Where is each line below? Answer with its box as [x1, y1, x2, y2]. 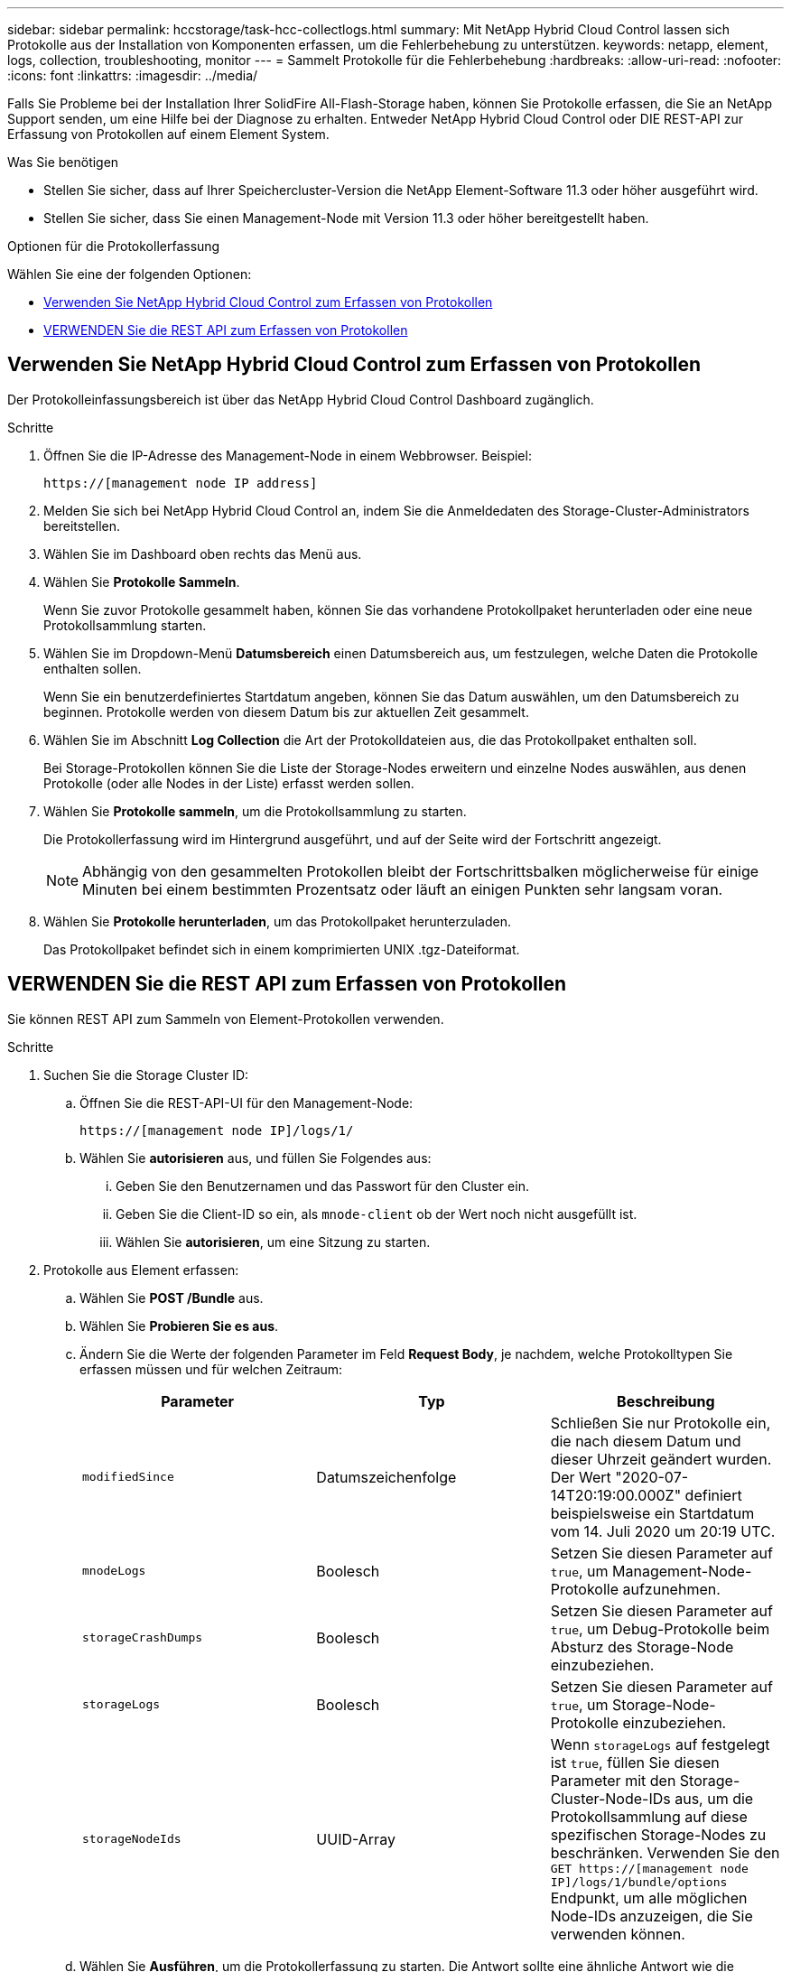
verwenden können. [550, 1924, 685, 1943]
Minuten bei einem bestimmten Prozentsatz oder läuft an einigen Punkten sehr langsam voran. [82, 879, 723, 898]
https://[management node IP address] [43, 475, 318, 490]
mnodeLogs [82, 1564, 146, 1578]
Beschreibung [617, 1391, 715, 1410]
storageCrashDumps [82, 1631, 203, 1645]
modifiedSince [82, 1470, 174, 1484]
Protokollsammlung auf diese [550, 1807, 748, 1826]
